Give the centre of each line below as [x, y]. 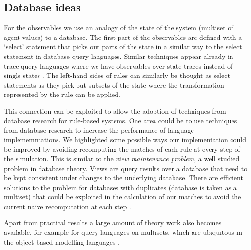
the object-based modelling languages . [62, 241]
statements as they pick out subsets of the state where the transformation [114, 85]
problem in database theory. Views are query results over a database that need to [126, 168]
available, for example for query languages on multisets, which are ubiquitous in [123, 232]
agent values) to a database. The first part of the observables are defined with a [123, 37]
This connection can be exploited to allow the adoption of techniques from [115, 110]
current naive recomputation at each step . [68, 206]
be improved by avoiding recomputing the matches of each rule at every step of [122, 149]
